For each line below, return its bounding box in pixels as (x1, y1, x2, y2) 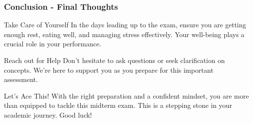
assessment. (4, 74, 38, 84)
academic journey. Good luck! (4, 109, 92, 120)
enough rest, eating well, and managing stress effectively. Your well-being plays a (4, 29, 245, 39)
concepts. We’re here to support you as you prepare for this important (4, 64, 214, 75)
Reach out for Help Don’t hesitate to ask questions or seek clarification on (4, 55, 225, 65)
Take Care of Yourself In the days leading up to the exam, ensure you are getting (4, 20, 246, 30)
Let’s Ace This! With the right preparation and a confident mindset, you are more (4, 90, 249, 101)
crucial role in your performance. (4, 39, 102, 49)
